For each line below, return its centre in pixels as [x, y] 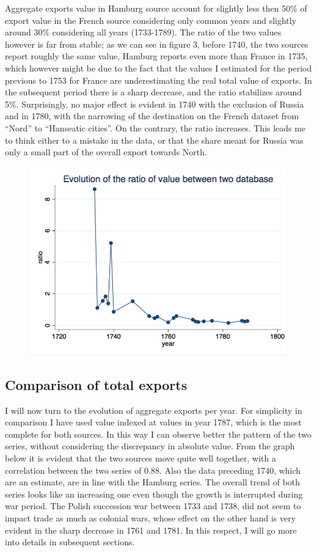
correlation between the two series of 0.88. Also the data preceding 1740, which [153, 470]
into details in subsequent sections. [70, 542]
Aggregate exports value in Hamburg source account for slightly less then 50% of [156, 8]
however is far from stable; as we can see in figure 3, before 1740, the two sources [157, 44]
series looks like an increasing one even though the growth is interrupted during [154, 494]
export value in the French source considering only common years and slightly [151, 20]
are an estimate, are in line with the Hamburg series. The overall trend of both [153, 482]
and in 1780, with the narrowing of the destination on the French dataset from [152, 116]
